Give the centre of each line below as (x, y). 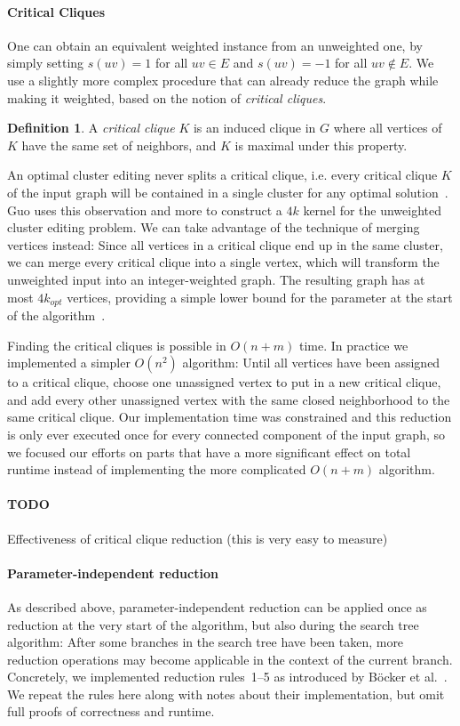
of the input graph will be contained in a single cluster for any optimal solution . (228, 192)
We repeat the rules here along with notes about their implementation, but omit (226, 694)
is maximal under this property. (321, 145)
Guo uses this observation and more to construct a (145, 210)
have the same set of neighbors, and (119, 145)
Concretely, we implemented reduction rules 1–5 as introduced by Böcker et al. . (227, 677)
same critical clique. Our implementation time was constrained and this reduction (230, 417)
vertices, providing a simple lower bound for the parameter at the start (260, 297)
